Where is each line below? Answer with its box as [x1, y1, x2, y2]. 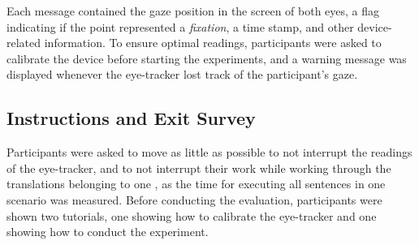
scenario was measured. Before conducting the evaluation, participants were [6, 191, 382, 208]
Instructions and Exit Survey [6, 105, 256, 131]
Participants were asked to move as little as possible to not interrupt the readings [6, 144, 413, 161]
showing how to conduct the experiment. [6, 223, 209, 240]
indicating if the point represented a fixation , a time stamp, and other [6, 18, 354, 35]
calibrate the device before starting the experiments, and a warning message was [6, 49, 407, 67]
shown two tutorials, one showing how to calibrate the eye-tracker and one [6, 207, 377, 224]
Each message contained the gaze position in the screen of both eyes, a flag [6, 2, 380, 19]
